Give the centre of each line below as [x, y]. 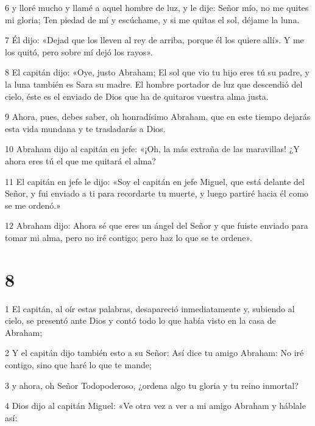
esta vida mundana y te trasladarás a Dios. [85, 128]
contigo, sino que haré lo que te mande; [78, 365]
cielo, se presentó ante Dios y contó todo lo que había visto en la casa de [140, 320]
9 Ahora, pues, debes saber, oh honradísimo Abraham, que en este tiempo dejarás [158, 117]
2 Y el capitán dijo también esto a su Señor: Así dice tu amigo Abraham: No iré [154, 353]
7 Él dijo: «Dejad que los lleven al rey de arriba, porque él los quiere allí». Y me [154, 40]
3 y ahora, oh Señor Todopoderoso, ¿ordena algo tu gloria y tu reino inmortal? [152, 385]
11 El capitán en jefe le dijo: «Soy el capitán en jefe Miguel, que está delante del [155, 181]
